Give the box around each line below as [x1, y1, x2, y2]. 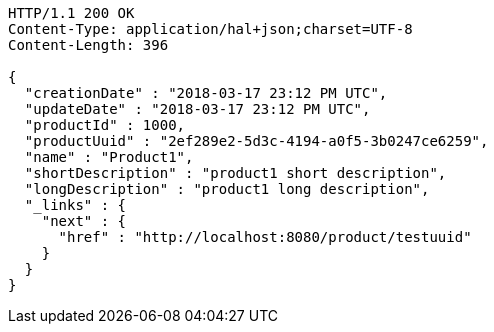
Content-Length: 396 [8, 37, 169, 53]
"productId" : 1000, [24, 117, 186, 133]
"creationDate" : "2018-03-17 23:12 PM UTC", [24, 85, 388, 101]
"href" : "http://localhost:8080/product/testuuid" [58, 229, 472, 245]
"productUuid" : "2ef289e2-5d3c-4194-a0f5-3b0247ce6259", [24, 133, 489, 149]
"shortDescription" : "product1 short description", [24, 165, 447, 181]
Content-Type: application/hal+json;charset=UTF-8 [8, 21, 413, 37]
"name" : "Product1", [24, 149, 194, 165]
